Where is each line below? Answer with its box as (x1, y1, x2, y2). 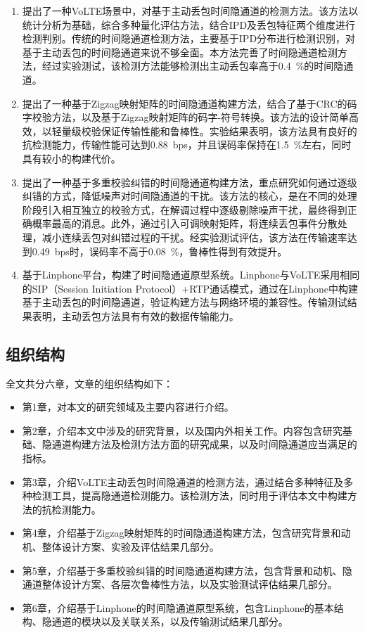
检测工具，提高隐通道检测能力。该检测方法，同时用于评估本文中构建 (32, 488, 347, 503)
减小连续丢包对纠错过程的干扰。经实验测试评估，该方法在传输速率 (41, 229, 347, 244)
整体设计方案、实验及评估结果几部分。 (41, 539, 219, 554)
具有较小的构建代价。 (22, 151, 121, 165)
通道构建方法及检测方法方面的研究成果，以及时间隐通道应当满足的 (51, 437, 357, 452)
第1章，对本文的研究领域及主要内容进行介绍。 (22, 399, 234, 414)
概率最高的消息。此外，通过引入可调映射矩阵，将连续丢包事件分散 (32, 216, 338, 231)
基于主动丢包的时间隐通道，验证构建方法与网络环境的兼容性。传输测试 (22, 295, 347, 309)
